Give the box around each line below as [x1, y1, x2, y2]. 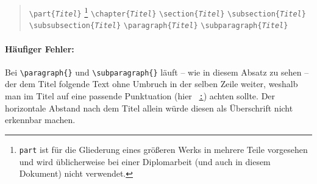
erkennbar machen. [5, 113, 76, 126]
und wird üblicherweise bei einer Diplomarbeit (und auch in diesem [19, 155, 271, 168]
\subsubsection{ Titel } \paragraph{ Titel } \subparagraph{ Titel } [29, 21, 288, 30]
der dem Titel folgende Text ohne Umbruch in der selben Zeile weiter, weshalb [5, 77, 298, 90]
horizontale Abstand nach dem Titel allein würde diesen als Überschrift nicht [5, 101, 293, 114]
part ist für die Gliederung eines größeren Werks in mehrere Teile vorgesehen [19, 143, 308, 155]
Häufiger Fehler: [5, 42, 74, 55]
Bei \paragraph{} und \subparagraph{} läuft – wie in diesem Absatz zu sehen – [5, 65, 309, 78]
